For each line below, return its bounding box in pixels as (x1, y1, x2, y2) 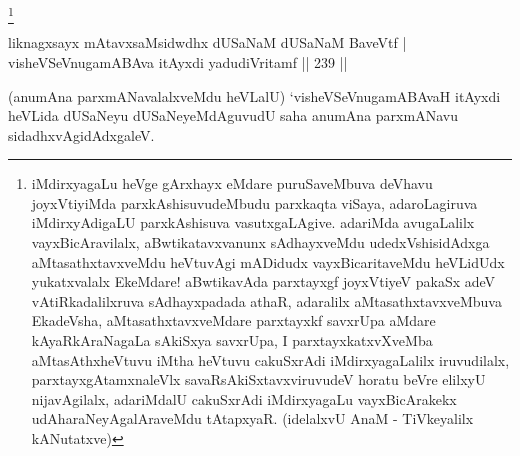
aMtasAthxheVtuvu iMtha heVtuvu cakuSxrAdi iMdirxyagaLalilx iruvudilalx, (31, 349, 510, 370)
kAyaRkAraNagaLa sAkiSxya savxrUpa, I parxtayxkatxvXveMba (31, 330, 433, 351)
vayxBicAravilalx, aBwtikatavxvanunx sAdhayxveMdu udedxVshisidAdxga (31, 232, 490, 253)
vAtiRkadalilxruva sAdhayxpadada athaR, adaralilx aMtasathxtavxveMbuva (31, 290, 502, 311)
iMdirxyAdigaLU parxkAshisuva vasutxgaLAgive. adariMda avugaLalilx (31, 212, 475, 233)
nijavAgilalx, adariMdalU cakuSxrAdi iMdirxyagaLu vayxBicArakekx (31, 388, 457, 409)
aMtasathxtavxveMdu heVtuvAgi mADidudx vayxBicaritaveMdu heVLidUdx (31, 251, 505, 272)
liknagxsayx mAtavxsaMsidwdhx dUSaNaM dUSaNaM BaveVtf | (8, 32, 407, 53)
